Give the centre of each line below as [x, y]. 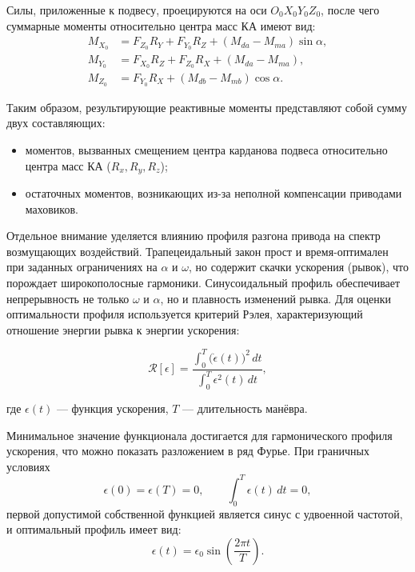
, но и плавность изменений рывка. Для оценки [276, 298]
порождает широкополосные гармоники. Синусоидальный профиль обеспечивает [204, 283]
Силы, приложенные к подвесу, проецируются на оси [137, 10]
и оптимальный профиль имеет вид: [94, 529]
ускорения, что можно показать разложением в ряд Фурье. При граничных [188, 451]
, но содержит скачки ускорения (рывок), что [298, 267]
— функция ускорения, [112, 408]
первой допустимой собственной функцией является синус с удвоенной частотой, [205, 513]
